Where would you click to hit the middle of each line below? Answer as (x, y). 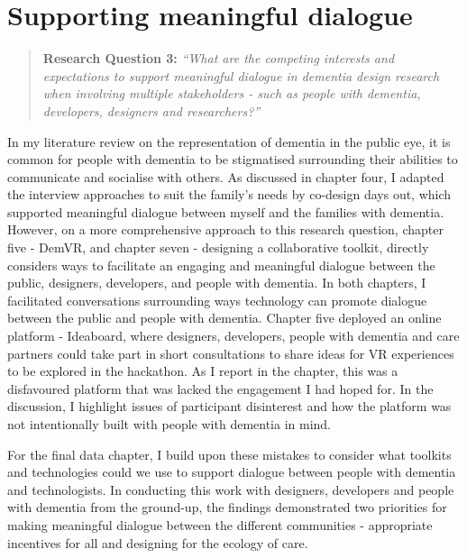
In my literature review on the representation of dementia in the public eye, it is (229, 141)
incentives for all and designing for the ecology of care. (158, 542)
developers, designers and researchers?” (151, 110)
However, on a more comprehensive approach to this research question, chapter (225, 229)
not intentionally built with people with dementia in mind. (169, 424)
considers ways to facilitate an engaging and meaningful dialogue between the (221, 265)
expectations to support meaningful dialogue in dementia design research (241, 75)
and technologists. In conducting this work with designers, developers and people (231, 489)
